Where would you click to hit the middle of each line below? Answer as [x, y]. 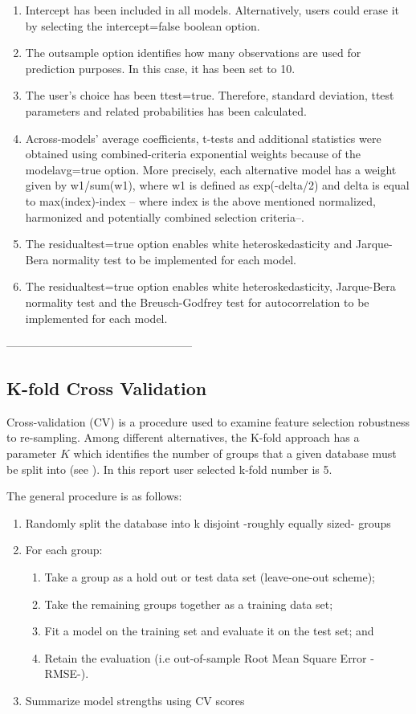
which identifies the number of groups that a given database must [235, 453]
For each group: [64, 550]
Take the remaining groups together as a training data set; [189, 604]
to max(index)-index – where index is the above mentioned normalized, [200, 200]
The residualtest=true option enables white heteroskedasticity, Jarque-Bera [210, 286]
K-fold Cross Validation [107, 388]
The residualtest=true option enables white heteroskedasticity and [189, 244]
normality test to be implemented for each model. [174, 259]
